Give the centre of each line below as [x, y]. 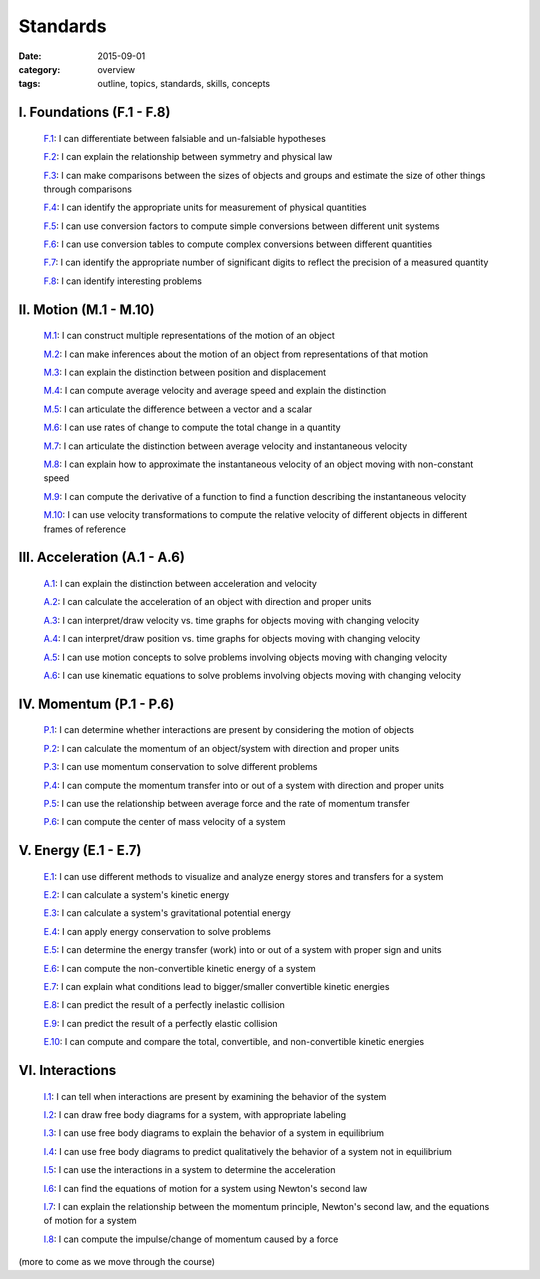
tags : [29, 84]
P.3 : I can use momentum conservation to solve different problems [180, 767]
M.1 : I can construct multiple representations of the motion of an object [189, 336]
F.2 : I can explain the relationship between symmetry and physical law [188, 157]
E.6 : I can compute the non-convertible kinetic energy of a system [180, 968]
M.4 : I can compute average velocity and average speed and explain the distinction [215, 391]
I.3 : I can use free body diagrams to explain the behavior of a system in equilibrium [214, 1133]
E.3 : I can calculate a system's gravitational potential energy [167, 913]
